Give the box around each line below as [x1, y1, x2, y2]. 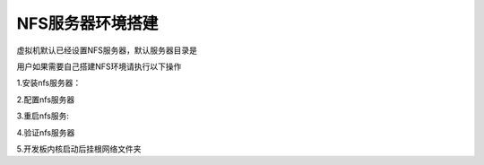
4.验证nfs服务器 [16, 126, 75, 138]
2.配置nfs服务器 [16, 94, 75, 105]
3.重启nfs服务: [16, 110, 69, 121]
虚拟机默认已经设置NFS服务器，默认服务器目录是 [16, 45, 197, 56]
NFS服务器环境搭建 [16, 13, 159, 33]
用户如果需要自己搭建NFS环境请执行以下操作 [16, 61, 182, 72]
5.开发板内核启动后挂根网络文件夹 [16, 143, 142, 154]
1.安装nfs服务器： [16, 77, 82, 89]
